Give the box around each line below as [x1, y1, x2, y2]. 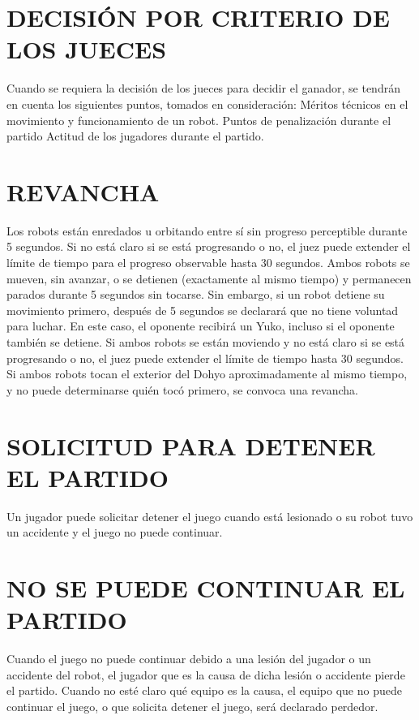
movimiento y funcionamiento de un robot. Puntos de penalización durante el [6, 111, 391, 128]
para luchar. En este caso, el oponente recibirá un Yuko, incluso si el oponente [6, 317, 395, 334]
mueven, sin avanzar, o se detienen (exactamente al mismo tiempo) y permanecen [6, 269, 412, 287]
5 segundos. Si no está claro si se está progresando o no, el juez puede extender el [6, 238, 411, 255]
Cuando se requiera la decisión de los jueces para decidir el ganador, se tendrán [6, 80, 400, 97]
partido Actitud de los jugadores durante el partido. [6, 127, 264, 144]
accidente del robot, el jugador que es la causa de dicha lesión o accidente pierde [6, 666, 405, 683]
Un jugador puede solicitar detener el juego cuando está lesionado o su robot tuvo [6, 507, 413, 524]
